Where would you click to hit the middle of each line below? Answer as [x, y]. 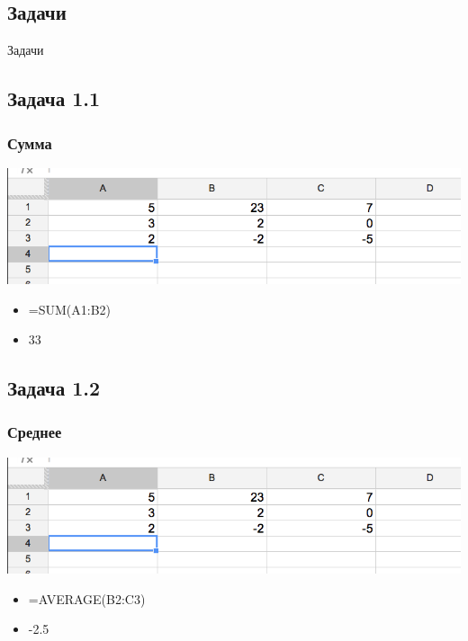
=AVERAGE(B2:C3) [87, 598]
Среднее [35, 432]
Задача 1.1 [54, 98]
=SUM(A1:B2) [70, 309]
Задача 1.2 [54, 388]
